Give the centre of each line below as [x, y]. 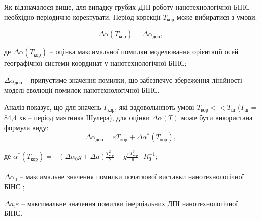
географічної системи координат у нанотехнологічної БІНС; [95, 63]
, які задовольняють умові [155, 107]
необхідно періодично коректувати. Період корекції [82, 16]
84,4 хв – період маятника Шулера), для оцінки [77, 117]
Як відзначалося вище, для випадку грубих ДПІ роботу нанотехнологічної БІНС [127, 7]
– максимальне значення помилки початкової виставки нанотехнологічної [132, 176]
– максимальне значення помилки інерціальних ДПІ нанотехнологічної [130, 203]
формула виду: [26, 127]
